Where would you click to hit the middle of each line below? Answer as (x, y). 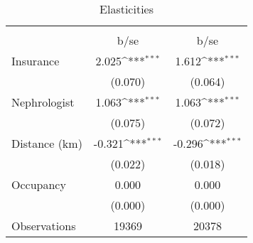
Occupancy (39, 184)
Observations (44, 226)
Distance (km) (47, 143)
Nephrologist (43, 102)
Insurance (36, 61)
